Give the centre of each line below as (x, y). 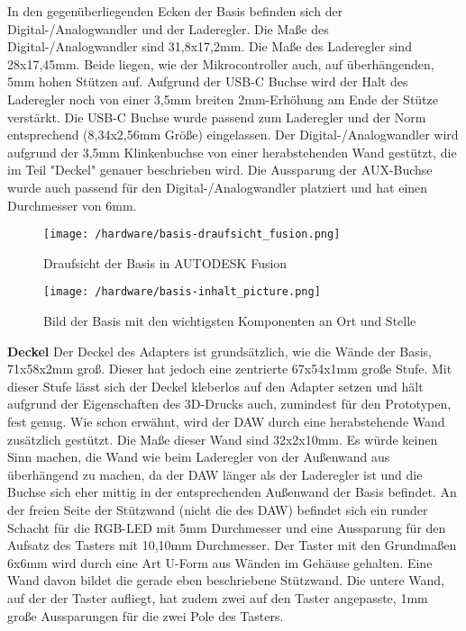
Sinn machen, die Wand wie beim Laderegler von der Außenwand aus (199, 457)
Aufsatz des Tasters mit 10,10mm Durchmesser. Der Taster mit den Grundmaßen (232, 545)
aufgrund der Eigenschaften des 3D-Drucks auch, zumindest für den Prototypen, (229, 404)
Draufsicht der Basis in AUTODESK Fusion (165, 262)
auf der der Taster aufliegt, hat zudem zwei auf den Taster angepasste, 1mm (218, 597)
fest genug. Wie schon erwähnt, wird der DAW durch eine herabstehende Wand (226, 421)
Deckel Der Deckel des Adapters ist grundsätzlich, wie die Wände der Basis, (219, 351)
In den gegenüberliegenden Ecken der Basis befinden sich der (175, 11)
